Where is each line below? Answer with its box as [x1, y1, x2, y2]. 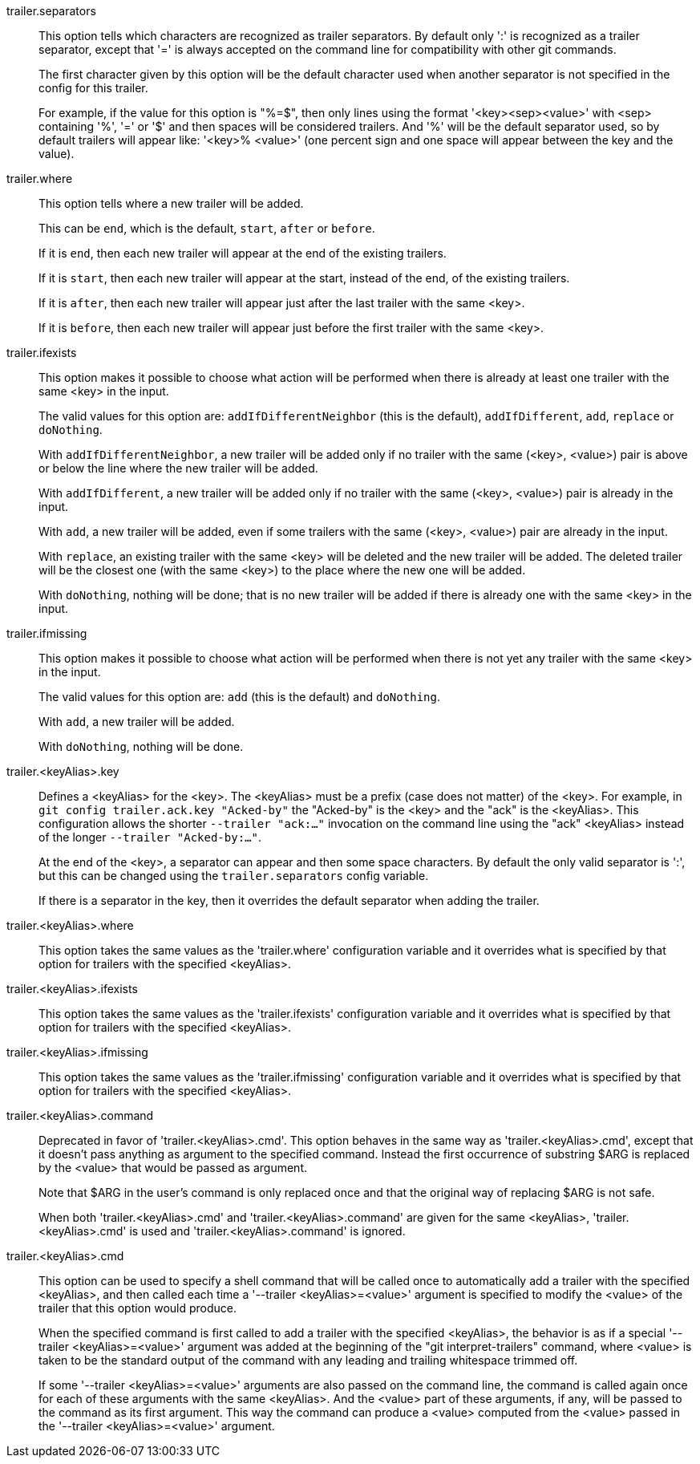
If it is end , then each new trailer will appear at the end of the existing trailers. [38, 246, 447, 260]
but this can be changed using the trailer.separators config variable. [38, 869, 429, 882]
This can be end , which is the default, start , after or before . [38, 221, 375, 235]
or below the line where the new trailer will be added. [38, 461, 318, 475]
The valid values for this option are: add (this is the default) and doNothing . [38, 690, 440, 704]
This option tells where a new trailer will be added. [38, 197, 304, 210]
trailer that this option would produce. [38, 1301, 237, 1315]
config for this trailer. [38, 81, 148, 95]
